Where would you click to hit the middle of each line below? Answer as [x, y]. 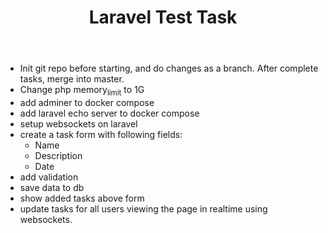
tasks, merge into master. [72, 79]
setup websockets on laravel [78, 123]
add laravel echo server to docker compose [109, 113]
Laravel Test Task [163, 17]
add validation [49, 177]
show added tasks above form [82, 198]
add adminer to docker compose [87, 102]
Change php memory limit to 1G [82, 91]
